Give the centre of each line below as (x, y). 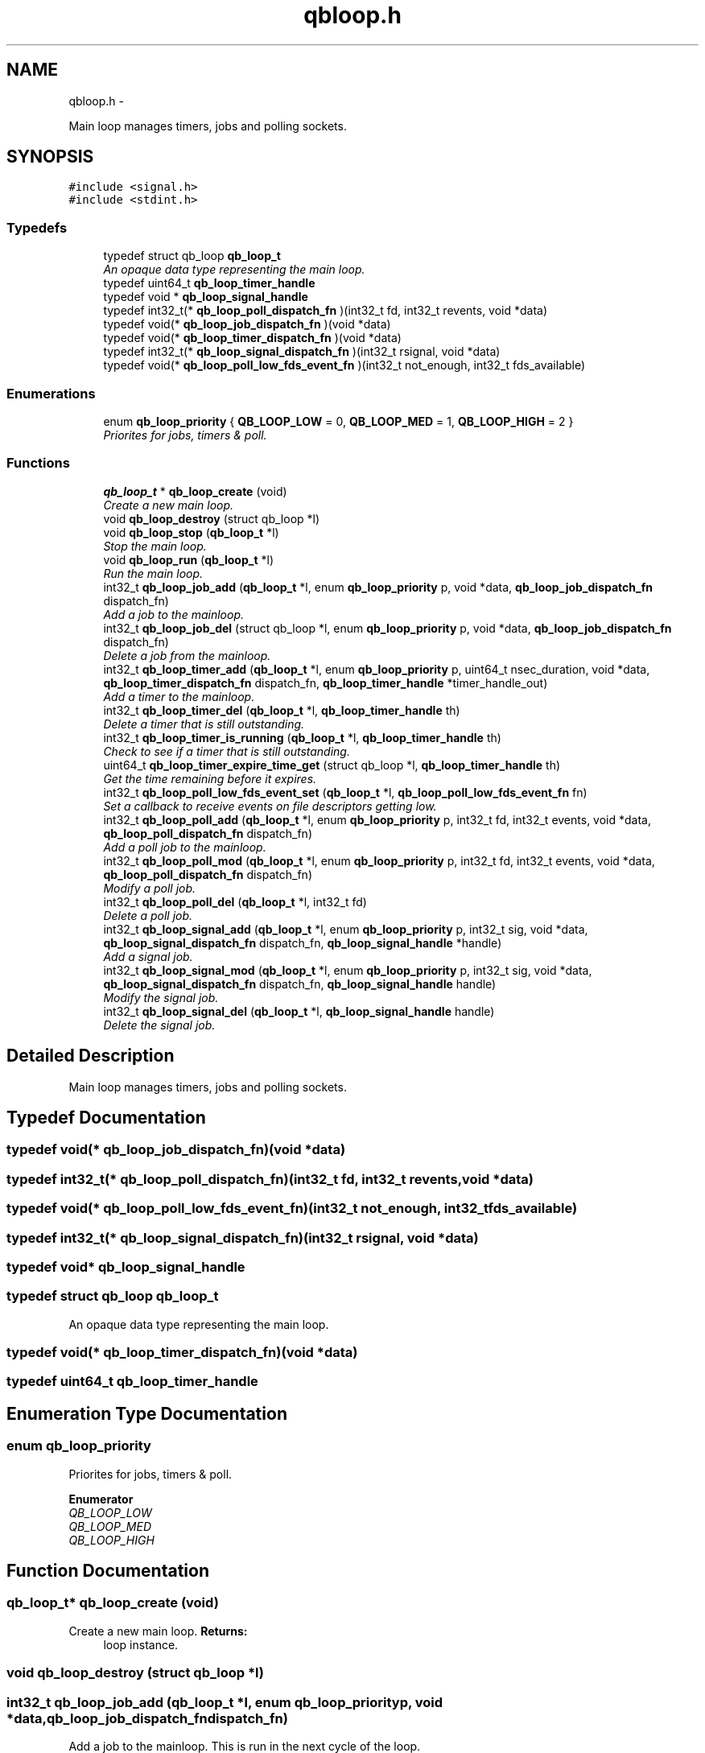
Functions (38, 463)
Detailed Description (91, 1056)
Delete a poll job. (148, 915)
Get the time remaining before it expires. (210, 778)
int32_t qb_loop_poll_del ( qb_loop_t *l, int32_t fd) (235, 901)
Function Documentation (108, 1571)
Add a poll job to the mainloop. (185, 847)
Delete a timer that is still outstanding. (204, 724)
